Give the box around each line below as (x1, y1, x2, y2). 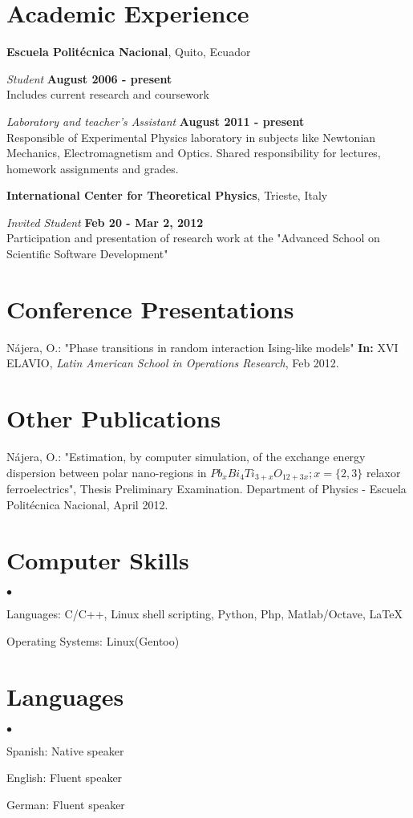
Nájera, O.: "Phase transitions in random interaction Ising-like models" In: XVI (6, 338, 399, 355)
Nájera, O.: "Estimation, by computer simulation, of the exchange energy (6, 448, 366, 465)
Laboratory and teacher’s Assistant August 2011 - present (6, 112, 305, 129)
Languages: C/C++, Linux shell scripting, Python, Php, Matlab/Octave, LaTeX (6, 605, 403, 622)
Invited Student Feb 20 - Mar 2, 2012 (6, 213, 204, 230)
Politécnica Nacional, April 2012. (6, 496, 168, 512)
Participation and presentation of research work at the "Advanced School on (6, 229, 380, 246)
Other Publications (6, 402, 221, 435)
